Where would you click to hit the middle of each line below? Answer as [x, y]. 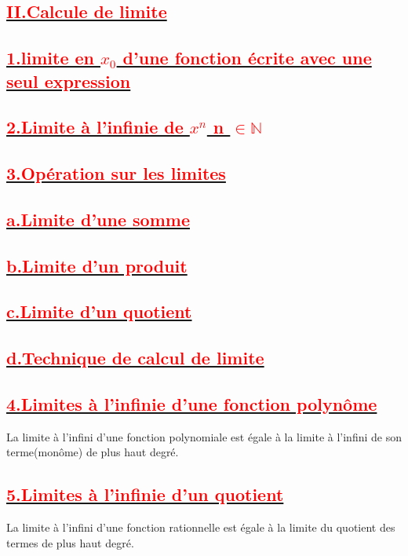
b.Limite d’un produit [97, 265]
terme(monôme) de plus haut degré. [93, 452]
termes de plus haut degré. [70, 542]
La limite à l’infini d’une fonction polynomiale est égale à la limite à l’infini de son [204, 436]
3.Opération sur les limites [116, 173]
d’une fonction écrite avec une [247, 58]
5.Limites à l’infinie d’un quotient [145, 494]
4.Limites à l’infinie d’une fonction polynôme [192, 404]
